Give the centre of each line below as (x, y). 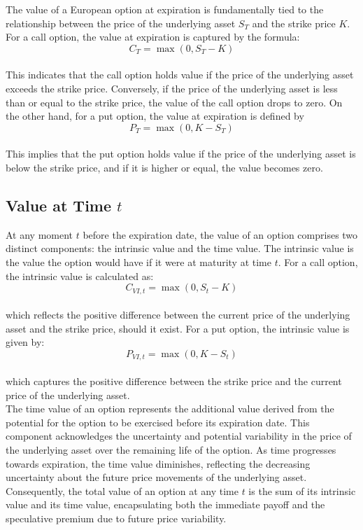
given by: (25, 342)
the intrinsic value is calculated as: (80, 276)
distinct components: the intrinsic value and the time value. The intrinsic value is (180, 248)
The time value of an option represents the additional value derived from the (170, 409)
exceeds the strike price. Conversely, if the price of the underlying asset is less (172, 88)
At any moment (40, 234)
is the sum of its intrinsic (302, 490)
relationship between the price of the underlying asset (121, 23)
